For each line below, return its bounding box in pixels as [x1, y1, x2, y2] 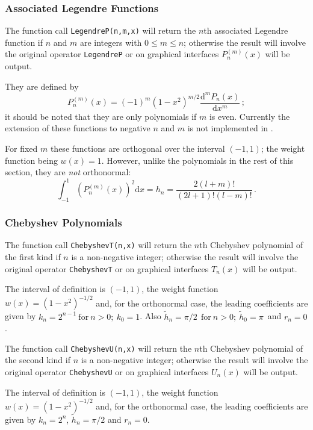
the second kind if [5, 354, 70, 366]
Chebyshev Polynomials [5, 215, 122, 230]
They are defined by [5, 79, 79, 92]
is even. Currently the [209, 110, 290, 122]
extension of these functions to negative [5, 122, 150, 134]
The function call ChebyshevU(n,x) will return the [5, 341, 192, 354]
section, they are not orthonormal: [5, 166, 131, 178]
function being [5, 154, 58, 166]
